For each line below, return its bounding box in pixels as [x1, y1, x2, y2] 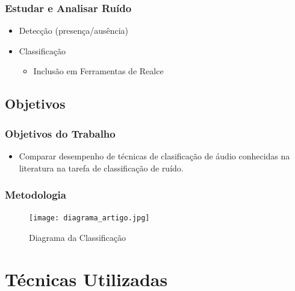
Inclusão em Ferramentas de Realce [33, 65, 164, 77]
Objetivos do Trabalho [5, 126, 116, 141]
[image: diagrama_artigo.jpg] [29, 214, 150, 223]
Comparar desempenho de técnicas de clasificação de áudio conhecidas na [19, 150, 290, 162]
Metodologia [5, 187, 66, 202]
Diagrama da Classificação [29, 231, 126, 244]
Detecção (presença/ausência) [19, 24, 128, 37]
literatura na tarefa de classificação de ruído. [19, 161, 184, 174]
